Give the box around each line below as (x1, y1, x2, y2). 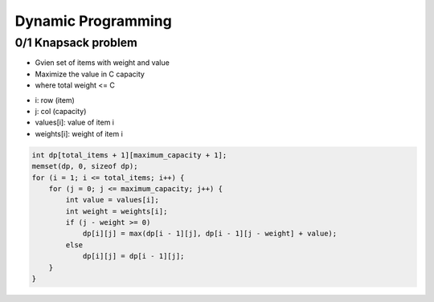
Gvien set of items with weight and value (35, 58, 170, 67)
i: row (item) (35, 95, 76, 104)
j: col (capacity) (35, 106, 87, 116)
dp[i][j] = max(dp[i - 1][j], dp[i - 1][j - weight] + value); (82, 229, 338, 239)
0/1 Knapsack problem (14, 35, 138, 50)
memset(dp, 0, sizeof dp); (31, 161, 138, 171)
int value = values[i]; (65, 195, 160, 205)
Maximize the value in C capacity (35, 69, 145, 79)
